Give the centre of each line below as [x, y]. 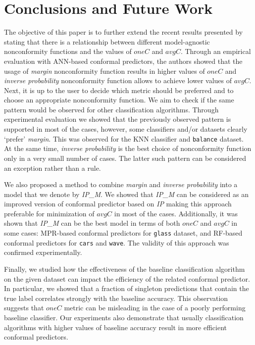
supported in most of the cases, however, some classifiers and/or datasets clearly [126, 129]
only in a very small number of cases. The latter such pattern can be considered [125, 158]
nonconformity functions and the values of [68, 51]
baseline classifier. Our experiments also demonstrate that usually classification [124, 317]
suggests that [24, 308]
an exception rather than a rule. [52, 168]
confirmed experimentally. [43, 252]
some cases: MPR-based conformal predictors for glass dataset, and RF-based [123, 233]
